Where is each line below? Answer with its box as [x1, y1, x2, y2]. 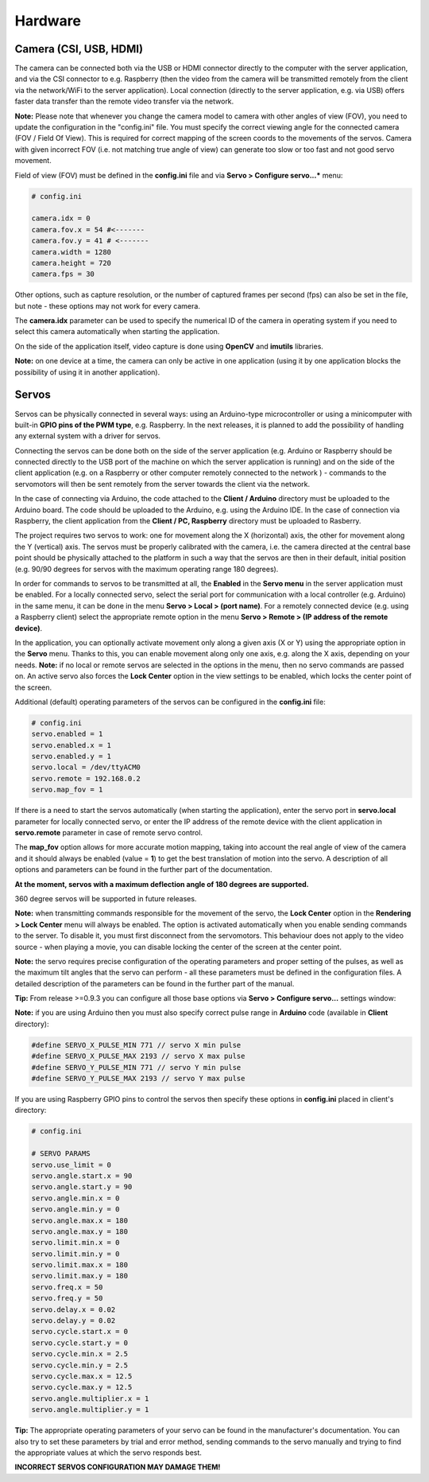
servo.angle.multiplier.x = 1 [31, 1394, 149, 1403]
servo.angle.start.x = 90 [31, 1171, 133, 1181]
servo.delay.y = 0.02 [31, 1317, 116, 1325]
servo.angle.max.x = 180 [31, 1216, 129, 1225]
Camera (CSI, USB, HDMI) [14, 42, 143, 56]
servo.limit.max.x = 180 [31, 1261, 129, 1270]
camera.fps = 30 [31, 270, 95, 278]
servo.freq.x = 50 [31, 1282, 103, 1292]
